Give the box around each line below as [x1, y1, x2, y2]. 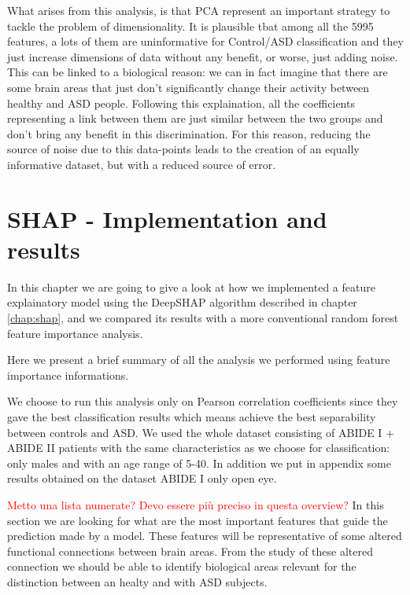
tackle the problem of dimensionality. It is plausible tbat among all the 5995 [7, 17, 374, 34]
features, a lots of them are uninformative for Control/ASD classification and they [7, 33, 404, 50]
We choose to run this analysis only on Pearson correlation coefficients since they [7, 393, 398, 410]
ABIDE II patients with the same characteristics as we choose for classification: [7, 439, 390, 456]
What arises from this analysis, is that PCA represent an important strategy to [7, 2, 390, 18]
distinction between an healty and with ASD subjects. [7, 573, 268, 589]
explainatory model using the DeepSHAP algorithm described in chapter [7, 294, 357, 310]
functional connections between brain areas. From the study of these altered [7, 542, 373, 559]
